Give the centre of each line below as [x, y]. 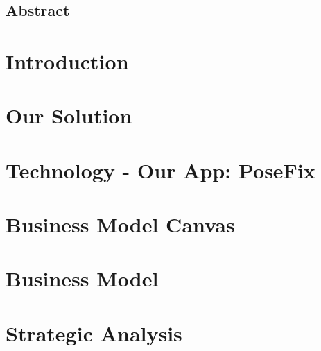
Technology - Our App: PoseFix [160, 170]
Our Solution [69, 115]
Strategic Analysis [94, 333]
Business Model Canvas [120, 224]
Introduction [67, 61]
